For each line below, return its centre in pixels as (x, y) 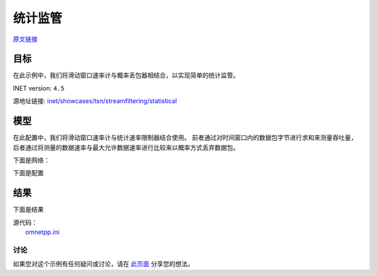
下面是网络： (31, 160)
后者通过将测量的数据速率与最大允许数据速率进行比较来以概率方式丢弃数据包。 (126, 147)
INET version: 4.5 (39, 88)
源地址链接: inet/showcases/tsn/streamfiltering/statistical (95, 101)
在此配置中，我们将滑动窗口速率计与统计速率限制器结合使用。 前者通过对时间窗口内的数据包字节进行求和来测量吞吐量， (185, 138)
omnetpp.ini (42, 232)
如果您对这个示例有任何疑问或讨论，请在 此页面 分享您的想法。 (103, 264)
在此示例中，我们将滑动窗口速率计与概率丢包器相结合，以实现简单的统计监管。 (126, 75)
